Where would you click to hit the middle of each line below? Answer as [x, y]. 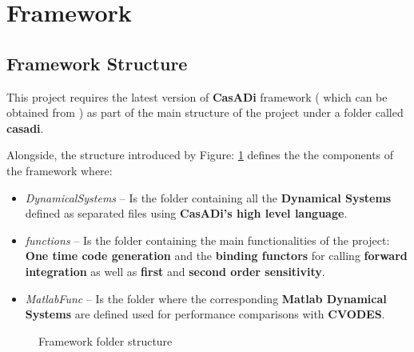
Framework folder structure [105, 340]
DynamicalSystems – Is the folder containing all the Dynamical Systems [208, 197]
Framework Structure [97, 63]
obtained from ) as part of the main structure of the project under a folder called [205, 112]
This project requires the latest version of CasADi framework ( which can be [197, 96]
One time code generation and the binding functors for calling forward [216, 256]
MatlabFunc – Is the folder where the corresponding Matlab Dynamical [206, 298]
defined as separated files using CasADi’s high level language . [186, 213]
